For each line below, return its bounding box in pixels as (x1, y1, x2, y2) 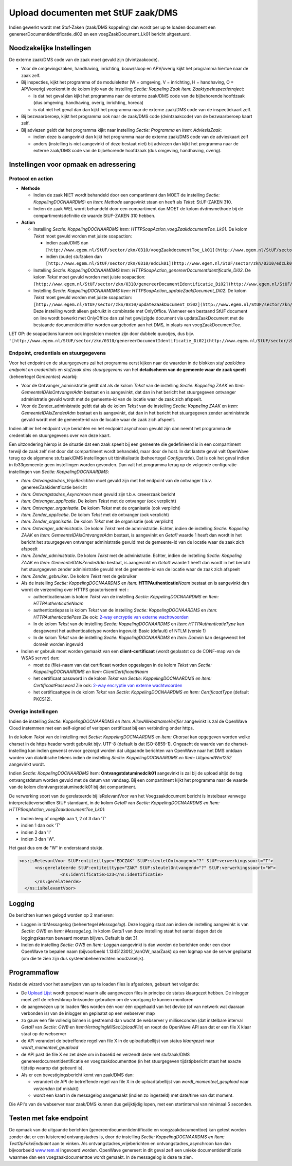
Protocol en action (9, 175, 54, 182)
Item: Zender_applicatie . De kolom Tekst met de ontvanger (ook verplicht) (21, 512, 169, 518)
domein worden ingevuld (33, 641, 83, 647)
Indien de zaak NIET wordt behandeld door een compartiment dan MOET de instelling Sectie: (33, 192, 220, 198)
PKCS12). (33, 696, 52, 702)
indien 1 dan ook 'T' (21, 822, 61, 829)
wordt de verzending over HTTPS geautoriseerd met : (21, 587, 129, 593)
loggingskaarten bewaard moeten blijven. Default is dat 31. (21, 935, 139, 941)
